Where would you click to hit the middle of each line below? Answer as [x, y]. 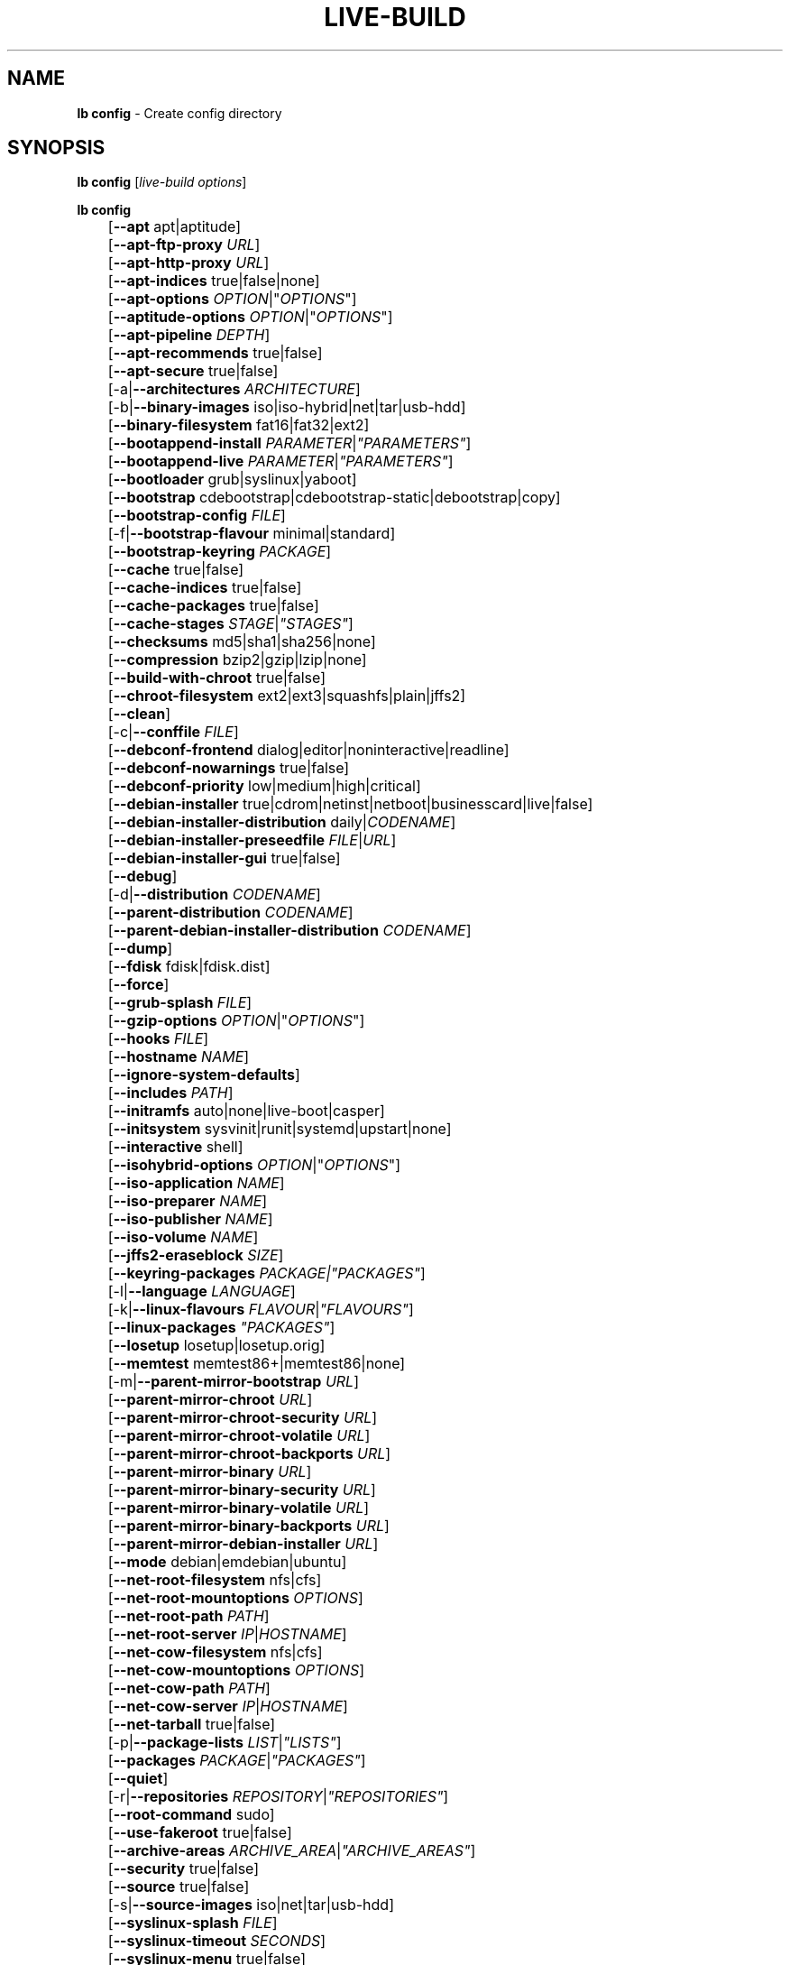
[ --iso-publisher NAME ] [190, 1219]
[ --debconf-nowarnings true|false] [229, 768]
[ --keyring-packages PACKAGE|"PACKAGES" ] [266, 1273]
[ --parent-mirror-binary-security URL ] [242, 1490]
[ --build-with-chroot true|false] [216, 678]
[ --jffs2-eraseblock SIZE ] [196, 1255]
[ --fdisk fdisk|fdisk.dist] [189, 967]
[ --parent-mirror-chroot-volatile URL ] [239, 1436]
